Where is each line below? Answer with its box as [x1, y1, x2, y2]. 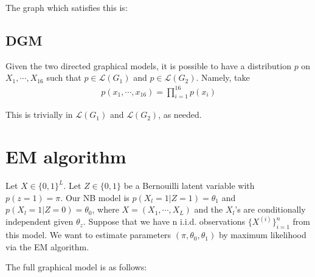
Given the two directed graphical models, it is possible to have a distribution [5, 59, 291, 72]
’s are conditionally [235, 203, 306, 216]
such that [46, 71, 81, 84]
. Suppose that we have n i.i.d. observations [83, 215, 246, 228]
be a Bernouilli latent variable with [123, 179, 255, 192]
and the [194, 203, 223, 216]
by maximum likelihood [218, 228, 306, 241]
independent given [5, 215, 74, 228]
